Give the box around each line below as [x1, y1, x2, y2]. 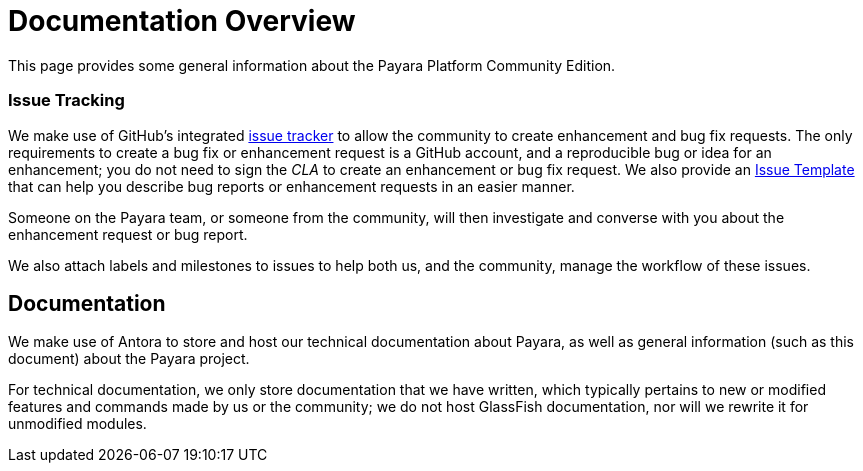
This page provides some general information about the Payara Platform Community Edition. [8, 56, 616, 74]
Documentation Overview [8, 4, 356, 38]
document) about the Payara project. [8, 350, 250, 368]
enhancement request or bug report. [8, 225, 248, 243]
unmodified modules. [8, 415, 147, 433]
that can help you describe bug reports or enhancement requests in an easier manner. [8, 177, 575, 195]
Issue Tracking [8, 90, 125, 111]
